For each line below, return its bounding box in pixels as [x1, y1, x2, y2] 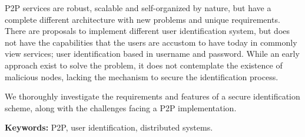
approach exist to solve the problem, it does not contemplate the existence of [5, 59, 283, 71]
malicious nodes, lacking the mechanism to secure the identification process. [5, 70, 279, 83]
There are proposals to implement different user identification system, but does [5, 25, 290, 37]
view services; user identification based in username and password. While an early [5, 47, 300, 60]
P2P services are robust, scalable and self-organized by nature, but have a [5, 2, 271, 13]
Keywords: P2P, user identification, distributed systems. [5, 121, 213, 133]
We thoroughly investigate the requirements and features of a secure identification [5, 90, 300, 102]
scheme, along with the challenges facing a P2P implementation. [5, 101, 237, 114]
